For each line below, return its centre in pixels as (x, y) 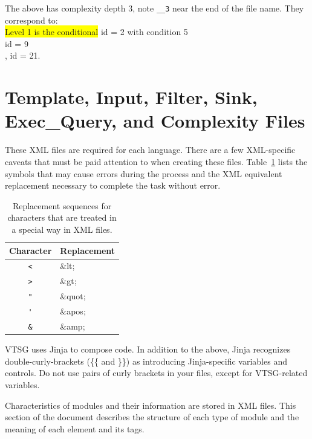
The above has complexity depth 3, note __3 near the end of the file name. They (154, 8)
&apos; (73, 311)
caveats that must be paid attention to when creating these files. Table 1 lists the (156, 161)
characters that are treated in (62, 217)
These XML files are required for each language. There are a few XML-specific (150, 150)
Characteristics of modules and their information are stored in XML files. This (151, 405)
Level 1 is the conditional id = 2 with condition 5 (96, 32)
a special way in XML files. (62, 229)
